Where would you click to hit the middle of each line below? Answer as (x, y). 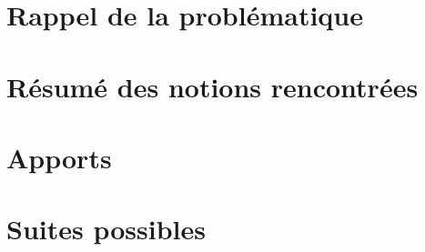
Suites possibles (106, 229)
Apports (59, 157)
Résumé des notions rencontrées (212, 86)
